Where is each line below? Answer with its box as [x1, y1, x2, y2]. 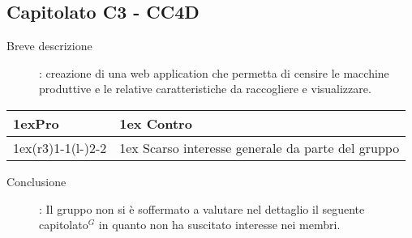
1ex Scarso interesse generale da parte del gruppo [119, 138, 400, 157]
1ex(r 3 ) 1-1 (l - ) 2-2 [13, 138, 107, 157]
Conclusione [6, 172, 67, 189]
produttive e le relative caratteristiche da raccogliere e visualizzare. [39, 80, 371, 97]
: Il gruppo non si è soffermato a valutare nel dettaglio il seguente [39, 200, 365, 217]
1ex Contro [119, 113, 192, 133]
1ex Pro [13, 113, 59, 133]
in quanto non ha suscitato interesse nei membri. [98, 216, 341, 233]
